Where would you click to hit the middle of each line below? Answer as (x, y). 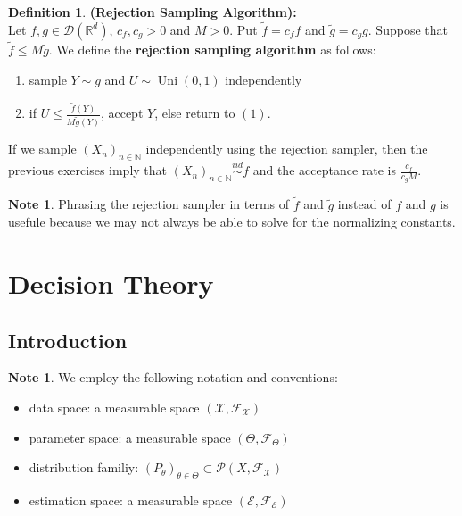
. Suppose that (408, 29)
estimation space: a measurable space (131, 499)
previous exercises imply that (88, 170)
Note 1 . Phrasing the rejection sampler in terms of (149, 204)
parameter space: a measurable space (130, 437)
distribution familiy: (84, 467)
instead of (364, 204)
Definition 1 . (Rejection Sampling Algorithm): (153, 12)
